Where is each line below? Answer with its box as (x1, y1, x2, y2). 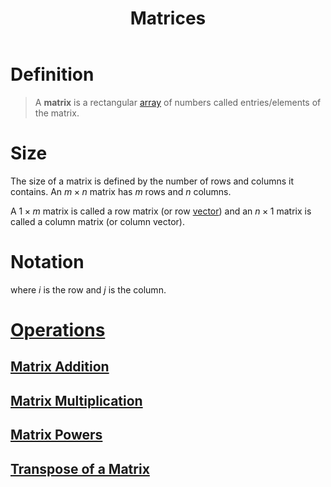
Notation (10, 251, 85, 274)
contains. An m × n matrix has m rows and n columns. (10, 185, 232, 197)
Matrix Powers (10, 427, 103, 444)
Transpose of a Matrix (10, 460, 150, 477)
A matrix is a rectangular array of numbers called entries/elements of (34, 96, 322, 108)
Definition (10, 63, 95, 86)
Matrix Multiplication (10, 392, 143, 409)
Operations (10, 319, 106, 341)
